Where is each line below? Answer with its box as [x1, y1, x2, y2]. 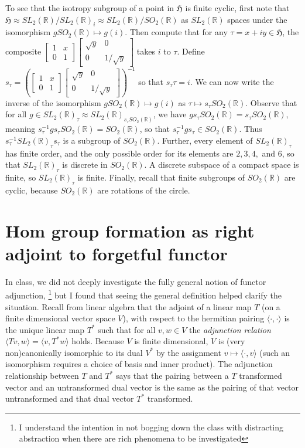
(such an [259, 346, 290, 358]
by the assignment [156, 346, 221, 358]
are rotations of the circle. [97, 184, 190, 196]
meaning [5, 123, 36, 135]
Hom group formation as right [5, 218, 255, 242]
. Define [177, 45, 205, 57]
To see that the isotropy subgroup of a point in [5, 2, 174, 13]
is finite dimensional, [134, 335, 208, 347]
